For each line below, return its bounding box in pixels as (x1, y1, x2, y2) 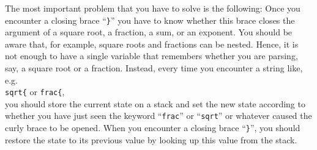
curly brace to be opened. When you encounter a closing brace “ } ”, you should (5, 121, 300, 134)
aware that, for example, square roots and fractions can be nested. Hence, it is (5, 37, 299, 50)
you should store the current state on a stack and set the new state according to (5, 97, 305, 110)
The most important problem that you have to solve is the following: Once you (5, 2, 300, 14)
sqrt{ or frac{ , (5, 85, 65, 98)
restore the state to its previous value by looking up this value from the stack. (5, 133, 297, 146)
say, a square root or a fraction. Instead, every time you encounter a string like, (5, 62, 303, 74)
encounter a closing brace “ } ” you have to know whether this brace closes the (5, 13, 295, 26)
